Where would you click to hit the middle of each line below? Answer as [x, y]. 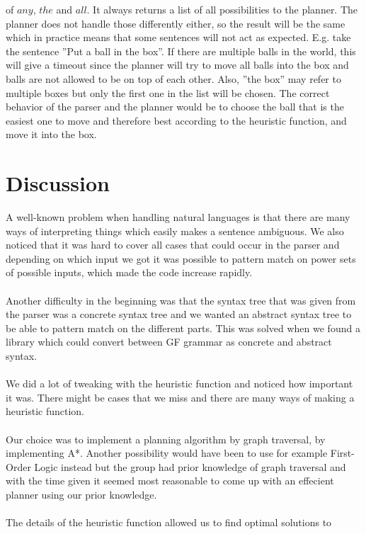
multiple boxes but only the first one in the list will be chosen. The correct [168, 92]
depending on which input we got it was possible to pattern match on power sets [181, 258]
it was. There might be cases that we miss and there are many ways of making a [180, 397]
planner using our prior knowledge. [81, 494]
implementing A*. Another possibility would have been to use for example [167, 453]
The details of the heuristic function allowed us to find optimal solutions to [169, 522]
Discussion [58, 183]
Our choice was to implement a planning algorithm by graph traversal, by [166, 439]
